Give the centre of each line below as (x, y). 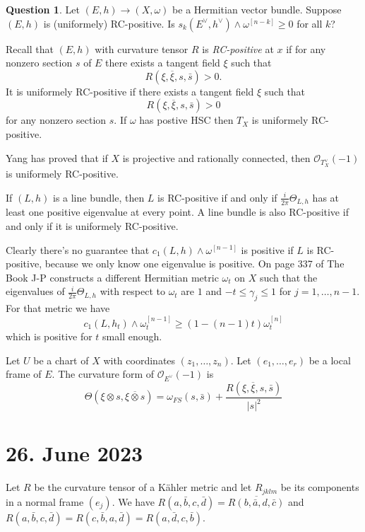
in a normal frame (45, 501)
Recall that (30, 48)
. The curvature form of (103, 374)
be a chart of (61, 360)
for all (310, 23)
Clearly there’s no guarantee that (78, 249)
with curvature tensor (142, 48)
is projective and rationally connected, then (216, 157)
